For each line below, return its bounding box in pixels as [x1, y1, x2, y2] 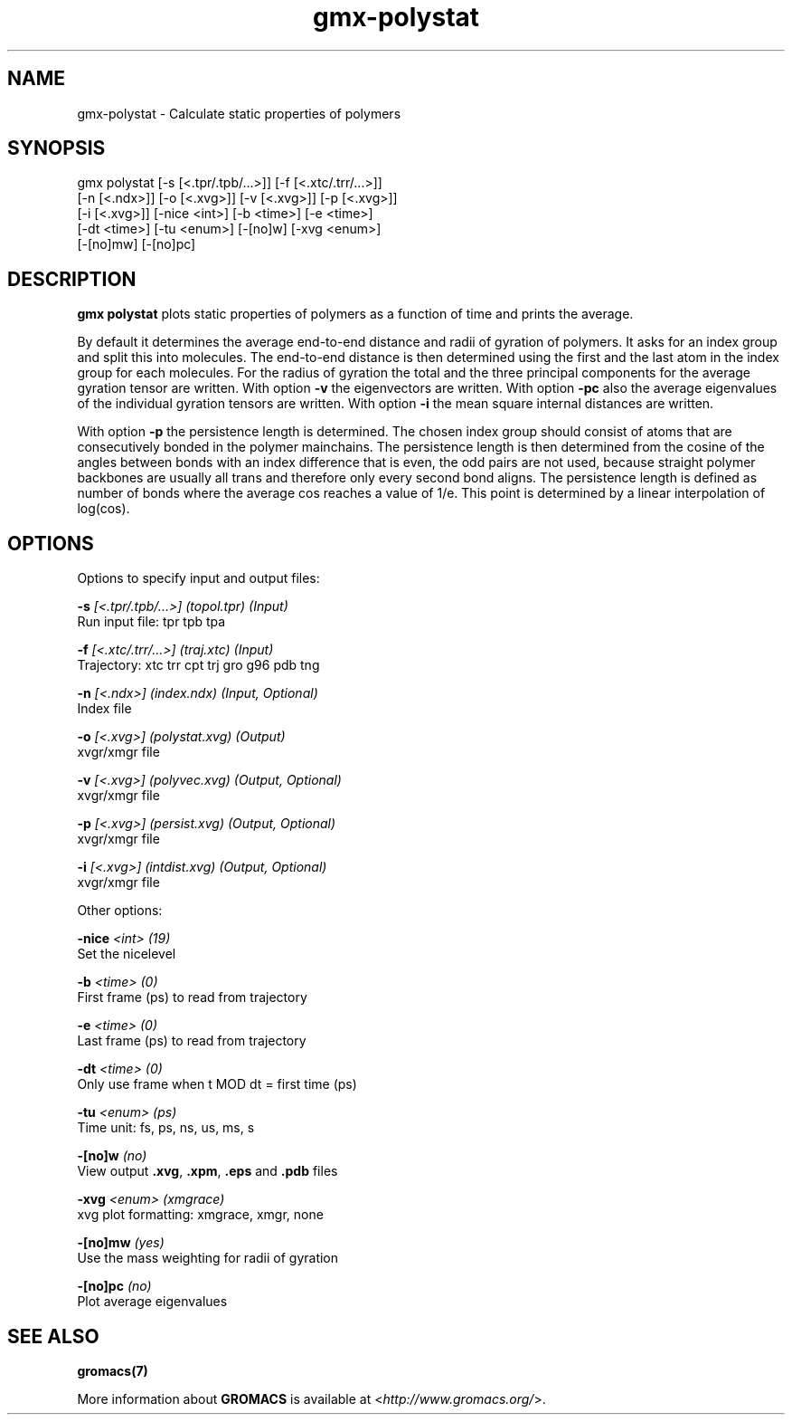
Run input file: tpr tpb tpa [77, 614, 226, 630]
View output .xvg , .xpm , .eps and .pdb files [77, 1163, 338, 1179]
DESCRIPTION [7, 267, 137, 291]
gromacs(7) [77, 1362, 148, 1379]
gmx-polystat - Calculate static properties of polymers [77, 105, 401, 121]
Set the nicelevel [77, 946, 176, 962]
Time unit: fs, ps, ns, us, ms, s [77, 1120, 255, 1136]
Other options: [77, 902, 163, 919]
